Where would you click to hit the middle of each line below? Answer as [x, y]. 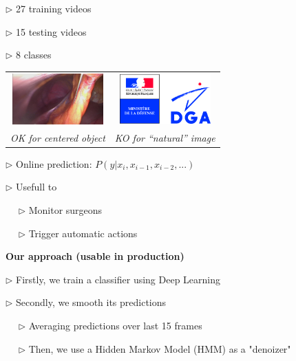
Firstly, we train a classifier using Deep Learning [118, 279]
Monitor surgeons [65, 210]
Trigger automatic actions [83, 233]
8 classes [34, 55]
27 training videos [54, 8]
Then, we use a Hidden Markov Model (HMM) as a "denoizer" [160, 348]
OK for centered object [58, 137]
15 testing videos [51, 31]
